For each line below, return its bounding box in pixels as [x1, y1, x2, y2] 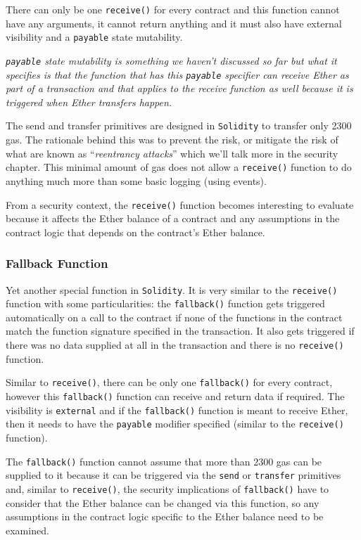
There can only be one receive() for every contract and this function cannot [6, 2, 340, 16]
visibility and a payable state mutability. [6, 30, 183, 44]
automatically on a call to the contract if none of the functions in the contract [6, 309, 343, 324]
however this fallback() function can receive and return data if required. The [6, 388, 345, 403]
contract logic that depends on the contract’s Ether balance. [6, 224, 265, 239]
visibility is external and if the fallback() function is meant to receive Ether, [6, 402, 348, 417]
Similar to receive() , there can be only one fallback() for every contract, [6, 375, 333, 390]
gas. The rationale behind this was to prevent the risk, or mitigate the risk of [6, 132, 338, 147]
